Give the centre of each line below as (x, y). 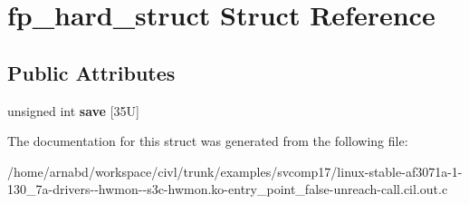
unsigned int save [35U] (73, 110)
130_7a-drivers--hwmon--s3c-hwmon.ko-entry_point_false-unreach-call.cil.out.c (228, 189)
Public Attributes (91, 72)
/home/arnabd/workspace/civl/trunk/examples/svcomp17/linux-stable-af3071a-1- (235, 171)
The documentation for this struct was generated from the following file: (208, 141)
